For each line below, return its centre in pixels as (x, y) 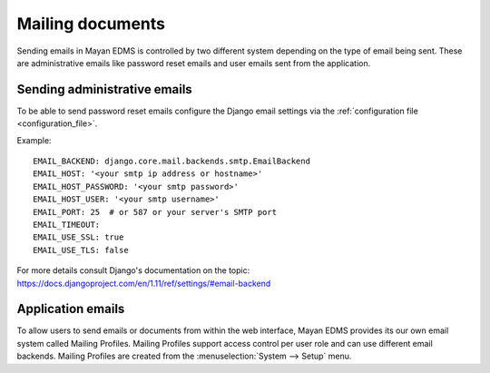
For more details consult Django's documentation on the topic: (133, 270)
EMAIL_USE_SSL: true (78, 237)
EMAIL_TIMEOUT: (67, 224)
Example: (34, 140)
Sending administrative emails (104, 89)
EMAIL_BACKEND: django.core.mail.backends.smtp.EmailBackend (171, 162)
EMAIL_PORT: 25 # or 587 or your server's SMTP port (155, 212)
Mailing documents (91, 24)
